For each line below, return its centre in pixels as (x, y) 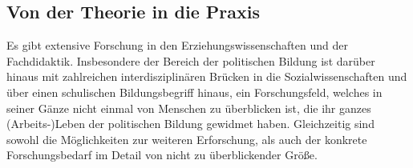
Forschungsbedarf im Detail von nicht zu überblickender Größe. (162, 155)
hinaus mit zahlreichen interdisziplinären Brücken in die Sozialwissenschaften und (207, 76)
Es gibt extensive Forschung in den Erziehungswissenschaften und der (177, 45)
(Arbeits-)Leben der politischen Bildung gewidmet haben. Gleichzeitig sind (190, 124)
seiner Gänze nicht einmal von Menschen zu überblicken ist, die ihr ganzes (189, 108)
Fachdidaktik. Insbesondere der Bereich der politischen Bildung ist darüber (191, 60)
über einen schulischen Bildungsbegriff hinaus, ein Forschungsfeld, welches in (194, 92)
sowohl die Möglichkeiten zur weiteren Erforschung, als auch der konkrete (187, 139)
